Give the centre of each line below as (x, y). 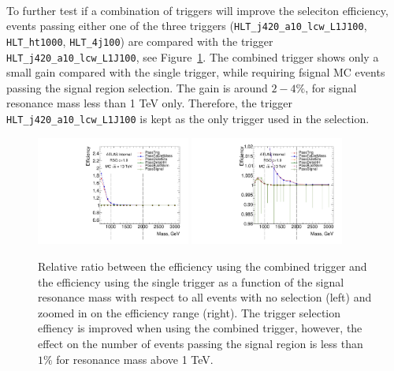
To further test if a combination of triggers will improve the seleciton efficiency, (197, 10)
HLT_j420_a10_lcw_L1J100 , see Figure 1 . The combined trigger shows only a (193, 56)
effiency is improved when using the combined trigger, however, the (200, 328)
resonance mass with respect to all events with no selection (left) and (205, 297)
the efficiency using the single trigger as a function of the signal (191, 281)
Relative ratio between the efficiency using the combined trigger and (203, 266)
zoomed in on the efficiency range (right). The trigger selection (190, 312)
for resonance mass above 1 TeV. (135, 359)
